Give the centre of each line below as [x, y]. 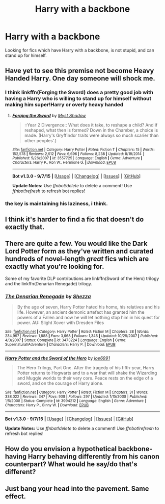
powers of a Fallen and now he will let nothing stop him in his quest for [88, 318]
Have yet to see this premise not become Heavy [80, 71]
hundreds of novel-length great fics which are [77, 259]
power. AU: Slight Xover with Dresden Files [60, 323]
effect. [15, 496]
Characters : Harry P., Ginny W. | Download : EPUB [47, 405]
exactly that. [25, 227]
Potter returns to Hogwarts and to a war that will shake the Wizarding [87, 373]
